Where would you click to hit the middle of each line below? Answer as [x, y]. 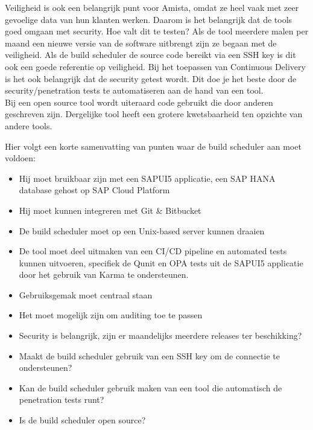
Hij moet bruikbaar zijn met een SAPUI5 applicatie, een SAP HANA [147, 178]
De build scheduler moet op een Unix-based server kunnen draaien [142, 230]
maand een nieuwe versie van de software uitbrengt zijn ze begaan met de [141, 43]
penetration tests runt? [62, 400]
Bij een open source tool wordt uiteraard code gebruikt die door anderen [139, 102]
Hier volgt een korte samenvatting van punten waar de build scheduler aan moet [153, 146]
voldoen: [20, 158]
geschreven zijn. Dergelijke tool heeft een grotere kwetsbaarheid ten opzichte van [154, 114]
